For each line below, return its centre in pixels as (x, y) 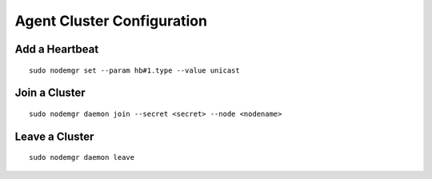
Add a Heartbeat (57, 49)
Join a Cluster (50, 93)
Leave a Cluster (54, 136)
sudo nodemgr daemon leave (82, 157)
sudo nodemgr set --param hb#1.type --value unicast (134, 70)
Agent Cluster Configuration (111, 21)
